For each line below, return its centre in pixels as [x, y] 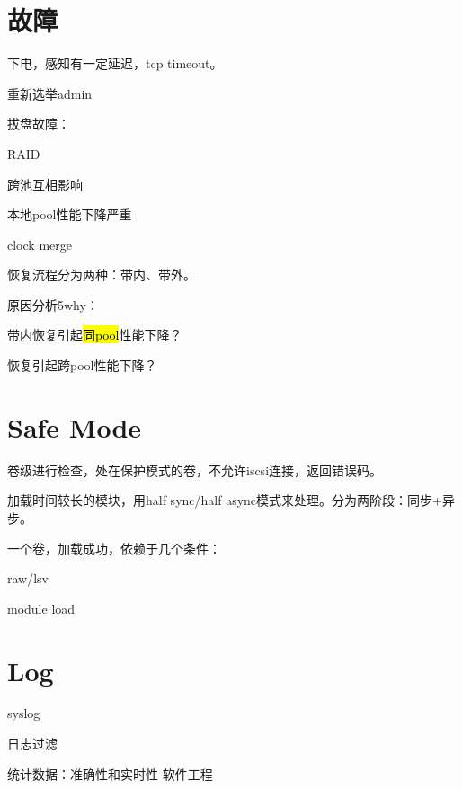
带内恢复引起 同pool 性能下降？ [95, 335]
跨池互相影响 [45, 184]
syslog [24, 713]
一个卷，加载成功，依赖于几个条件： [114, 548]
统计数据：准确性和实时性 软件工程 [110, 773]
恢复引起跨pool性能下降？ [82, 365]
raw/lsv [28, 578]
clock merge [40, 244]
